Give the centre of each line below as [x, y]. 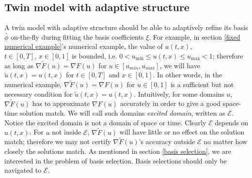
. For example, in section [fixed [195, 37]
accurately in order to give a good [170, 103]
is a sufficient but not [202, 84]
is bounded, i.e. [94, 55]
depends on [232, 122]
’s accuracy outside [167, 141]
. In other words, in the [187, 75]
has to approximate [61, 103]
